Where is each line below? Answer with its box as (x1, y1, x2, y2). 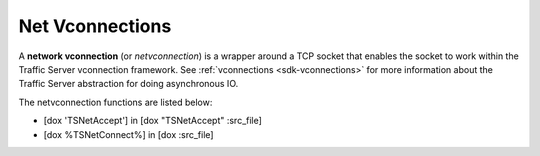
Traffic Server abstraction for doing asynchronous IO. (18, 78, 239, 90)
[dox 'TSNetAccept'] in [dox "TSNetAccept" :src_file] (43, 115, 262, 127)
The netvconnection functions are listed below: (18, 96, 213, 108)
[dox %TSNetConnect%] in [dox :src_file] (43, 128, 214, 140)
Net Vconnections (18, 15, 172, 37)
